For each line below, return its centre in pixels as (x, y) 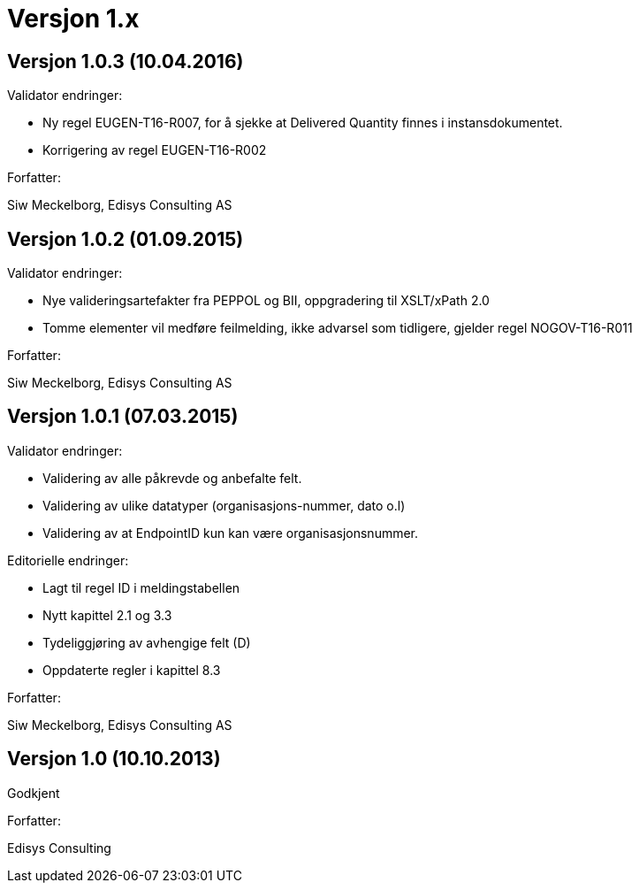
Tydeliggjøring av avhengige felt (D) (147, 642)
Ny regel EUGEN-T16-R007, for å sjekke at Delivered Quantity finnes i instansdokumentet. (303, 123)
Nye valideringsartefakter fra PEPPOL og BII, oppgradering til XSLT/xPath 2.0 (266, 301)
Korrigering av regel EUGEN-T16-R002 (155, 150)
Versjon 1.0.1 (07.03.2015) (123, 417)
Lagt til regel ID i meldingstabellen (141, 587)
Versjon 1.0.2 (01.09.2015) (126, 239)
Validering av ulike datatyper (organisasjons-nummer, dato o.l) (224, 505)
